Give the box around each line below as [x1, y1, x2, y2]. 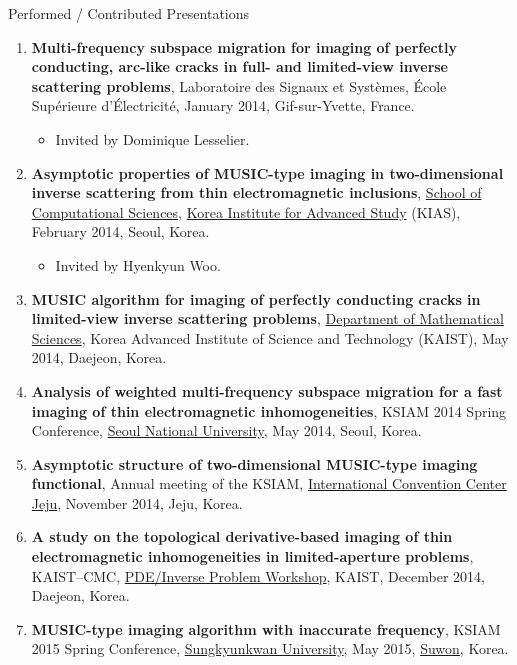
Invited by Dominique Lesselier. [55, 128, 250, 149]
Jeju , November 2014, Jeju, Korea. [31, 492, 243, 513]
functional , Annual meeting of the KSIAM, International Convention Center [31, 473, 507, 494]
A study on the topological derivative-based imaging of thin [31, 526, 453, 547]
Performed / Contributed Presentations [8, 3, 250, 23]
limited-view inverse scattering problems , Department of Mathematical [31, 308, 504, 329]
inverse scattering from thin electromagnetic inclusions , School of [31, 182, 482, 203]
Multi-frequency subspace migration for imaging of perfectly [31, 36, 457, 57]
